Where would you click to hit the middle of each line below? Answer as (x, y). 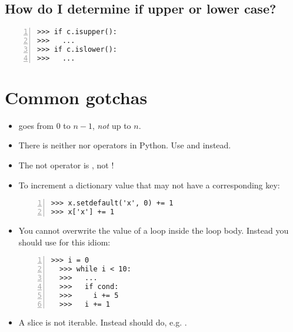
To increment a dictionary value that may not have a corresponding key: (149, 185)
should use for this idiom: (64, 242)
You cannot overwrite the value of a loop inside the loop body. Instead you (154, 230)
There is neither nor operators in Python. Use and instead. (125, 145)
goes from (36, 125)
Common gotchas (76, 97)
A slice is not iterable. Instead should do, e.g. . (103, 322)
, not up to (112, 125)
